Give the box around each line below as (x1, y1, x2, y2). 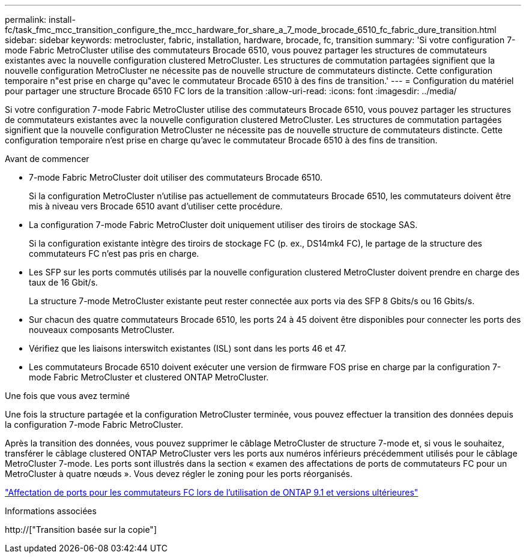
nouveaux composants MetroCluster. (29, 325, 175, 335)
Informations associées (5, 506, 97, 516)
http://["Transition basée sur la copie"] (5, 524, 157, 535)
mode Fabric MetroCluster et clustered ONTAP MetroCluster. (29, 372, 269, 382)
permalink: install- (5, 14, 76, 25)
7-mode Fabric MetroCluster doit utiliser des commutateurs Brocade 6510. (29, 172, 323, 182)
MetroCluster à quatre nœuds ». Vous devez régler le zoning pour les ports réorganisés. (5, 469, 353, 479)
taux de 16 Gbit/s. (29, 277, 98, 287)
